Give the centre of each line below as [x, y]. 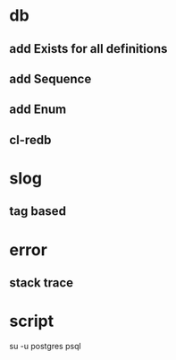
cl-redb [30, 140]
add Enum [38, 110]
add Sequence [50, 78]
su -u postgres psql [46, 346]
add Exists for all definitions [88, 49]
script [32, 321]
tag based [38, 211]
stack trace [42, 283]
